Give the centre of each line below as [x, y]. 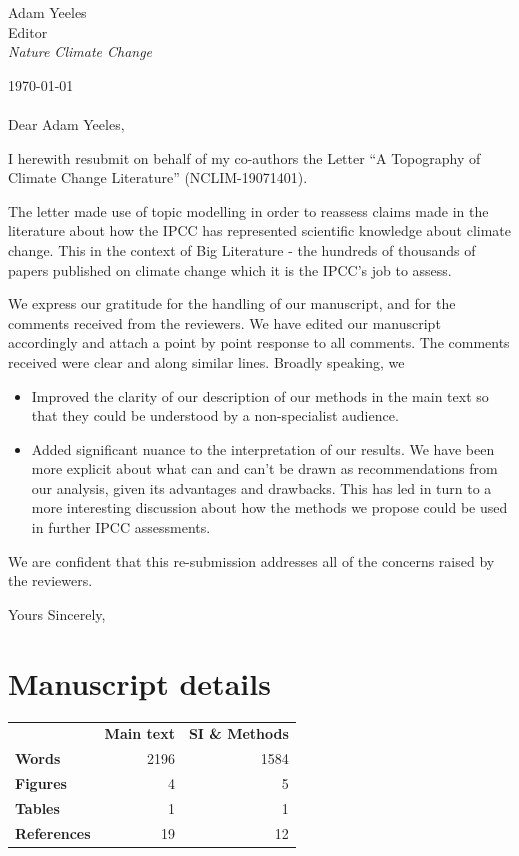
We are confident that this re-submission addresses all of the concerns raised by [251, 560]
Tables [37, 807]
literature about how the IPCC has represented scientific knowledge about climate [260, 230]
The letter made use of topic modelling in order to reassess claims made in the [248, 210]
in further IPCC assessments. [121, 527]
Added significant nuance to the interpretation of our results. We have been [263, 448]
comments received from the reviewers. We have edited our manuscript [224, 322]
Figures [41, 783]
